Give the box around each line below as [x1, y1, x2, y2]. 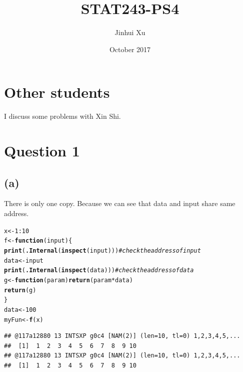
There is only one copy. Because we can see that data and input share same [4, 198, 235, 209]
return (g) [4, 286, 36, 294]
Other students [4, 82, 110, 102]
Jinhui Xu [114, 27, 145, 38]
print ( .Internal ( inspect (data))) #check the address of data [4, 267, 194, 274]
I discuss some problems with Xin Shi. [4, 111, 121, 121]
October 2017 [109, 44, 151, 54]
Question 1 [4, 140, 80, 161]
